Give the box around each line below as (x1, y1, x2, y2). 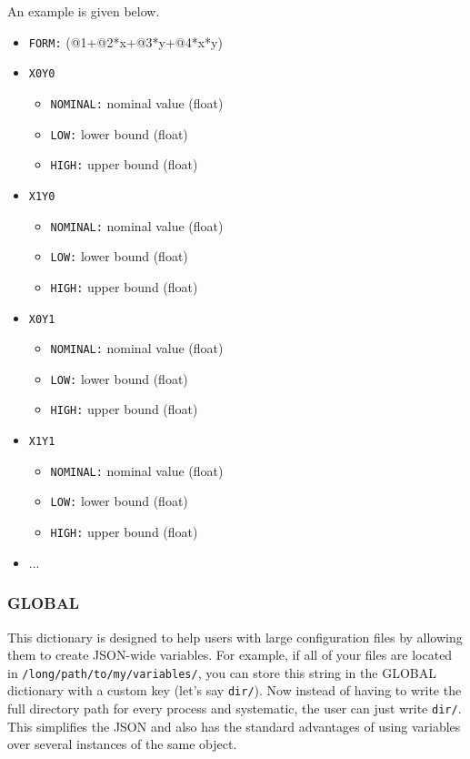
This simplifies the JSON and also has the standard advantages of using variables (7, 716, 461, 735)
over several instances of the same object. (7, 734, 237, 754)
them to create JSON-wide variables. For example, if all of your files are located (7, 645, 453, 664)
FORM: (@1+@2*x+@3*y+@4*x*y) (28, 32, 223, 51)
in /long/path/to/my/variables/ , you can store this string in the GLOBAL (7, 663, 436, 682)
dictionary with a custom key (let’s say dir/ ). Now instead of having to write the (7, 681, 462, 700)
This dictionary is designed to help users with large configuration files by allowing (7, 627, 463, 646)
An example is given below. (7, 2, 160, 20)
